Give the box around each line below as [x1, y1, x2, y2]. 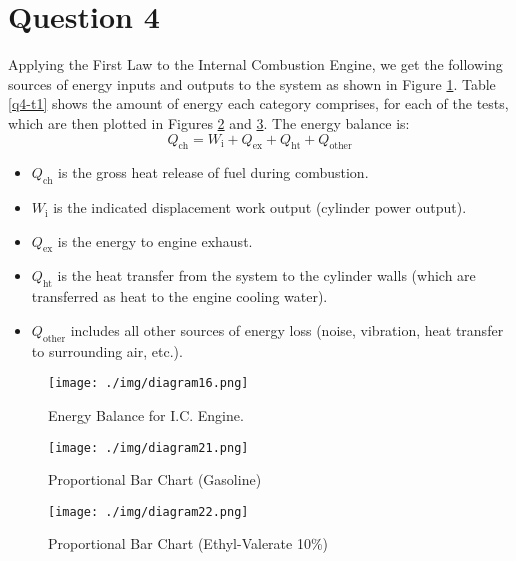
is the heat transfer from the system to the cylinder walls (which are [57, 265, 476, 286]
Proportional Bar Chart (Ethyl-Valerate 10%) [48, 533, 329, 554]
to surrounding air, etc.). [31, 340, 183, 361]
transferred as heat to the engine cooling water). [31, 286, 328, 307]
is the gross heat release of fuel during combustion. [58, 162, 369, 183]
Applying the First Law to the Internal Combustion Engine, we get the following [8, 54, 503, 75]
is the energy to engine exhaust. [57, 230, 253, 251]
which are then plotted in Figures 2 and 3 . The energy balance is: [8, 112, 410, 133]
